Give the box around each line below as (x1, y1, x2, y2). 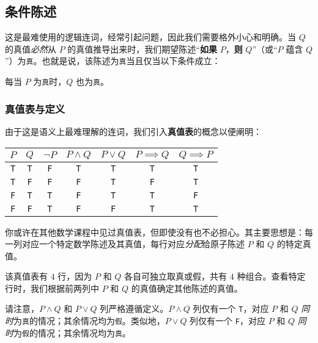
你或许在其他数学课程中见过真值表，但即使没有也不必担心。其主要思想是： (5, 225, 305, 238)
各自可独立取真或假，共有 (124, 270, 227, 283)
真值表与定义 (5, 101, 65, 116)
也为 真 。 (75, 75, 109, 88)
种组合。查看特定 (237, 270, 306, 283)
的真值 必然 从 (5, 42, 56, 55)
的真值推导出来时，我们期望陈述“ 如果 (67, 42, 217, 55)
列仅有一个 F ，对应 (190, 314, 265, 327)
